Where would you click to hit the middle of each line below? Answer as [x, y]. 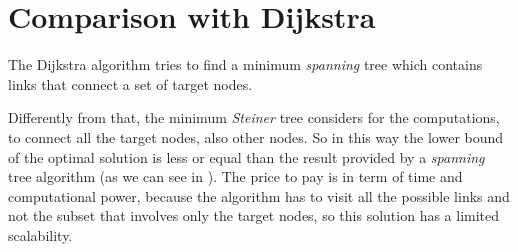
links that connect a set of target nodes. [130, 83]
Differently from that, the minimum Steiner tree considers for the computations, [254, 117]
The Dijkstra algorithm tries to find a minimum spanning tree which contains [245, 64]
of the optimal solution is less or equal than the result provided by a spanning [246, 156]
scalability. [40, 234]
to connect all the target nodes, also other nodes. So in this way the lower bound [256, 136]
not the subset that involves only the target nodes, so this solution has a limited [254, 215]
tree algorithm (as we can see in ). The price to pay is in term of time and [235, 176]
